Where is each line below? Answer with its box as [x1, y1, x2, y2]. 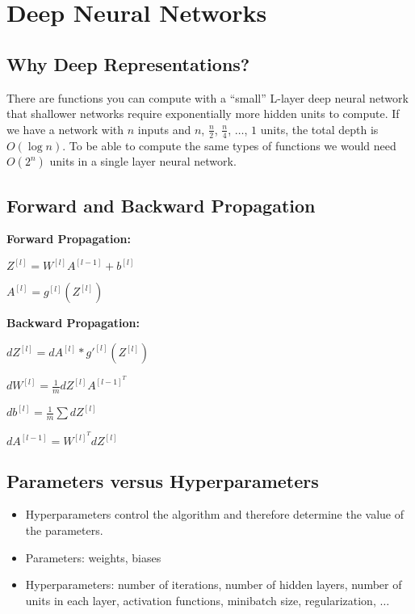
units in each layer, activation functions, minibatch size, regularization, [25, 591, 376, 608]
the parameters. [25, 521, 103, 538]
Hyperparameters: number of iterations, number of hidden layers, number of [25, 576, 402, 593]
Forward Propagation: [6, 230, 131, 247]
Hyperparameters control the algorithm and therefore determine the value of [25, 506, 405, 523]
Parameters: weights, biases [25, 549, 161, 566]
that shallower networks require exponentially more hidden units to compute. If [6, 105, 400, 122]
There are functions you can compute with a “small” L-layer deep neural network [6, 89, 409, 106]
